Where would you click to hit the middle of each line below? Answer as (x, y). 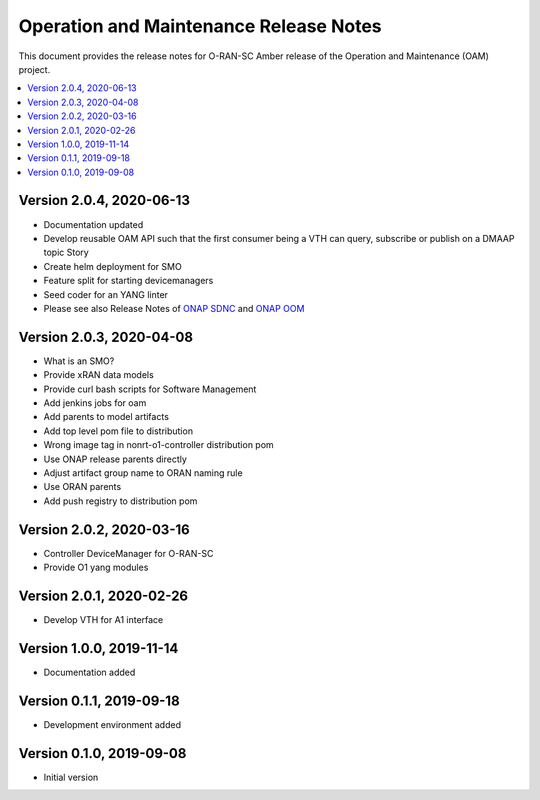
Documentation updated (93, 224)
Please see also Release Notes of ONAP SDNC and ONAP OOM (174, 308)
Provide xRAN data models (98, 375)
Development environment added (112, 724)
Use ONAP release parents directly (115, 459)
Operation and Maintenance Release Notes (200, 26)
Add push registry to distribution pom (120, 501)
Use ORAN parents (82, 487)
